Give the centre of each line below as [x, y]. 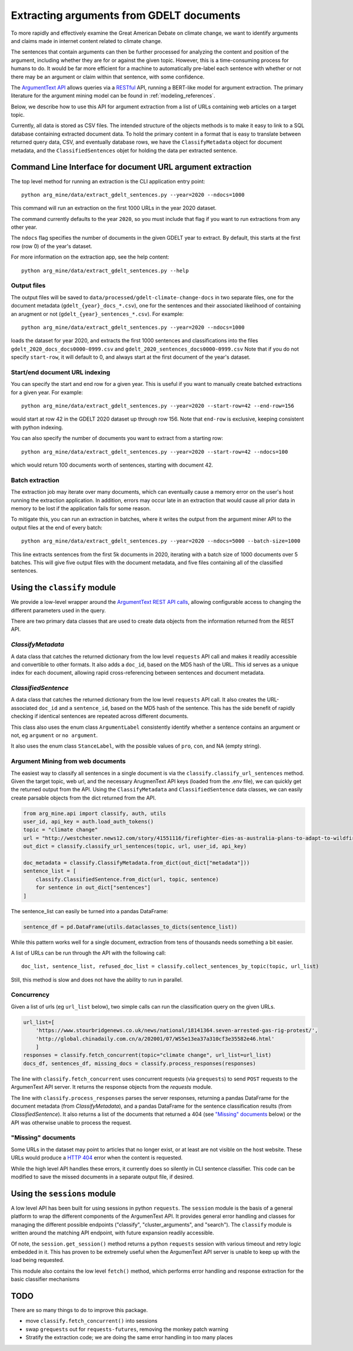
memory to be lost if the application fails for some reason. [81, 508]
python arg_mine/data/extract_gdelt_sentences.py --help [105, 270]
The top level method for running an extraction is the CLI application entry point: [108, 181]
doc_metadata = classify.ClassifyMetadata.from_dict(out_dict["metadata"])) [136, 863]
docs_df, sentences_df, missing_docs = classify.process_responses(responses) [139, 1063]
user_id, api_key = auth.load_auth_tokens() [89, 822]
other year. [24, 227]
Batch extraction [35, 480]
